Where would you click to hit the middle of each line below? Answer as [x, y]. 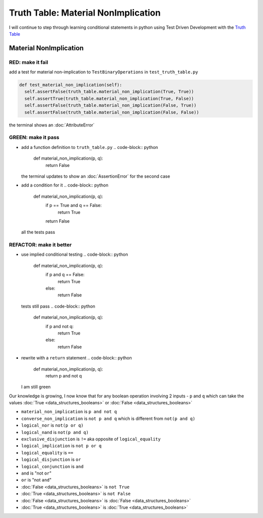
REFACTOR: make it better [40, 245]
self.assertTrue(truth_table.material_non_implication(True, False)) [109, 98]
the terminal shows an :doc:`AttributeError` [52, 125]
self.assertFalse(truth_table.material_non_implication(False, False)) [112, 112]
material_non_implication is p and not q [69, 412]
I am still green [36, 387]
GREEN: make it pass [34, 138]
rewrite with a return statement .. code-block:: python [76, 358]
